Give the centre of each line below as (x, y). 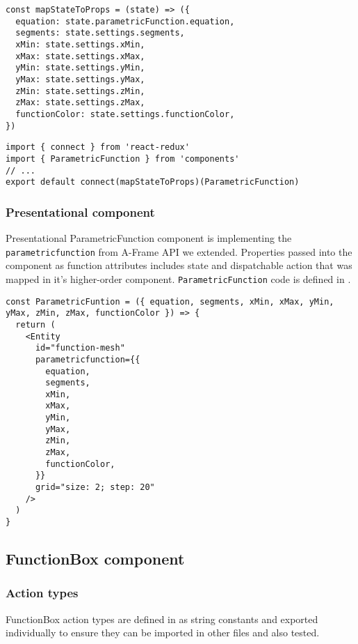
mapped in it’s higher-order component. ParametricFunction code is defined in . (178, 278)
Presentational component (80, 212)
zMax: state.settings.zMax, (80, 103)
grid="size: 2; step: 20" (95, 488)
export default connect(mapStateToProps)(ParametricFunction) (153, 182)
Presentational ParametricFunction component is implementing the (149, 238)
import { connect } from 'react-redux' (98, 147)
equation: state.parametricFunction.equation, (125, 21)
